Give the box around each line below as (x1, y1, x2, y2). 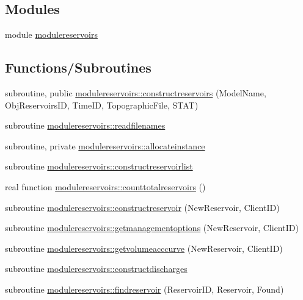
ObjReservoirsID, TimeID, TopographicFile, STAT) (5, 98, 199, 111)
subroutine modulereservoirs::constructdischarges (5, 262, 188, 275)
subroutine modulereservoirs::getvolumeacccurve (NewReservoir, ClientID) (5, 241, 283, 254)
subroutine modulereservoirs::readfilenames (5, 119, 166, 132)
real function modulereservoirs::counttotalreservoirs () (5, 180, 206, 193)
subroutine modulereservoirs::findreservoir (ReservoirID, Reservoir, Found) (5, 282, 284, 295)
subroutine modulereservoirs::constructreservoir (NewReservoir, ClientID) (5, 201, 280, 213)
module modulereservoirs (5, 28, 98, 41)
